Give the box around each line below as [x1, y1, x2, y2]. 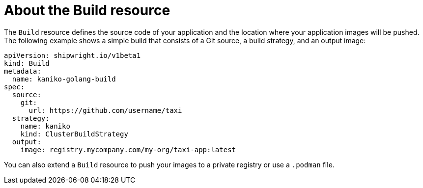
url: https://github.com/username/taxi [28, 106, 182, 114]
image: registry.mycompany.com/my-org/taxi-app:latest [20, 145, 236, 154]
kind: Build [4, 59, 50, 67]
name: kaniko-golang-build [12, 75, 116, 83]
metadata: [4, 67, 41, 75]
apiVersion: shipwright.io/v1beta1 [4, 51, 141, 59]
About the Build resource [4, 2, 170, 19]
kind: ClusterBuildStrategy [20, 130, 128, 138]
